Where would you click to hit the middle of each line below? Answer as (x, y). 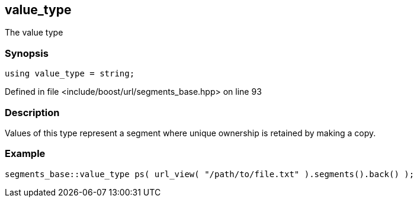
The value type (34, 33)
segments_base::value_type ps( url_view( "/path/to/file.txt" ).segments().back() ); (210, 174)
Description (32, 112)
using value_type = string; (70, 74)
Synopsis (27, 53)
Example (25, 154)
